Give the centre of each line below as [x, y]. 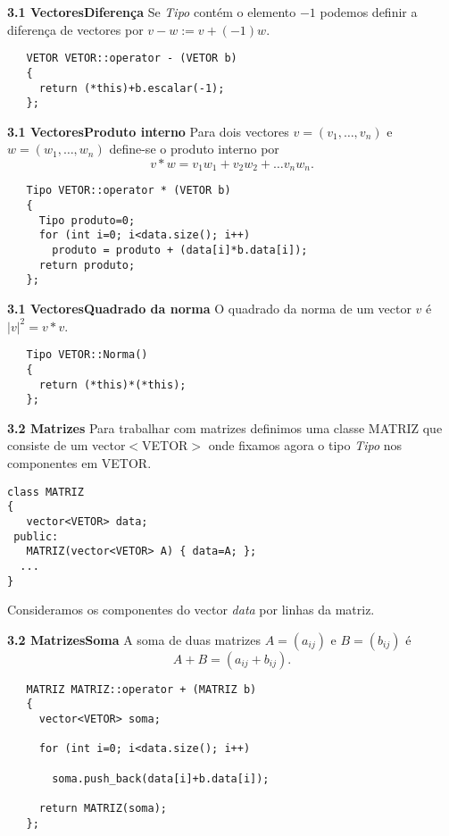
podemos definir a [369, 12]
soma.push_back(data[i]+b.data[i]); [161, 778]
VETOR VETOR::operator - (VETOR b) [132, 59]
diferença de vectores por [75, 29]
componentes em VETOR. [79, 463]
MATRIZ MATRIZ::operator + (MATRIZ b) [141, 689]
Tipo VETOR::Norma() [87, 355]
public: [36, 536]
